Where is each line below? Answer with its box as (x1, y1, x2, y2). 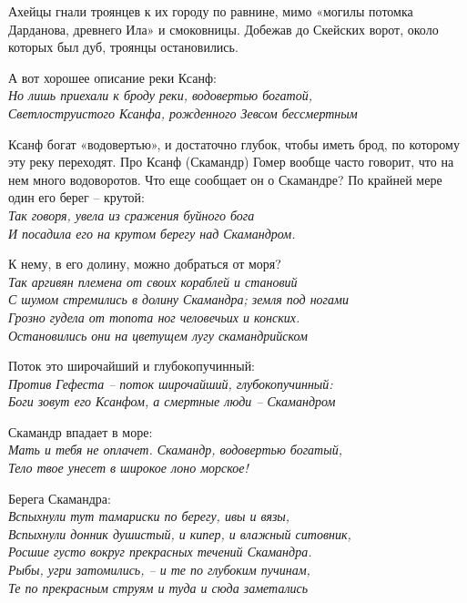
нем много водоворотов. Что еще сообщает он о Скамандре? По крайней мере (8, 169, 442, 189)
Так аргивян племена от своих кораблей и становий (8, 271, 298, 291)
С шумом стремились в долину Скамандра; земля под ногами (8, 290, 350, 309)
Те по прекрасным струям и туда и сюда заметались (8, 577, 309, 597)
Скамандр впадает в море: (8, 422, 153, 441)
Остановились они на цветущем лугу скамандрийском (8, 325, 308, 344)
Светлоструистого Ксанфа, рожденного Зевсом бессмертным (8, 103, 358, 122)
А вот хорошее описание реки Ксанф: (8, 67, 217, 87)
